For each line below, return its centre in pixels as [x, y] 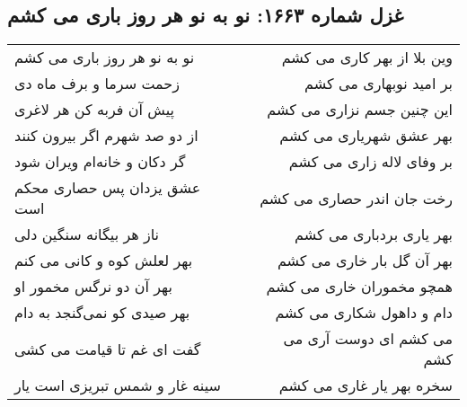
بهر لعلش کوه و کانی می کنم [104, 261]
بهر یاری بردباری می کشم [374, 234]
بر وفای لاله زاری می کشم [370, 162]
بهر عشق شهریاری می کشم [366, 136]
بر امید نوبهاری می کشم [379, 84]
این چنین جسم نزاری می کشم [360, 110]
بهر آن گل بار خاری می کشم [365, 261]
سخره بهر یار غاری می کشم [366, 385]
